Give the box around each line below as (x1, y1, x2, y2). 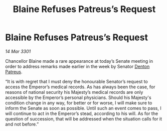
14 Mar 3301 (5, 48, 31, 54)
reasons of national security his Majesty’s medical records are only (5, 89, 143, 95)
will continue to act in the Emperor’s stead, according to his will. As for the (5, 110, 158, 116)
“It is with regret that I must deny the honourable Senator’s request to (5, 78, 148, 84)
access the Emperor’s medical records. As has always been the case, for (5, 84, 155, 90)
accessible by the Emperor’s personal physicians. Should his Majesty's (5, 94, 151, 100)
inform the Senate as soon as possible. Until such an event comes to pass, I (5, 105, 161, 111)
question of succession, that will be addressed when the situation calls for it (5, 115, 162, 121)
